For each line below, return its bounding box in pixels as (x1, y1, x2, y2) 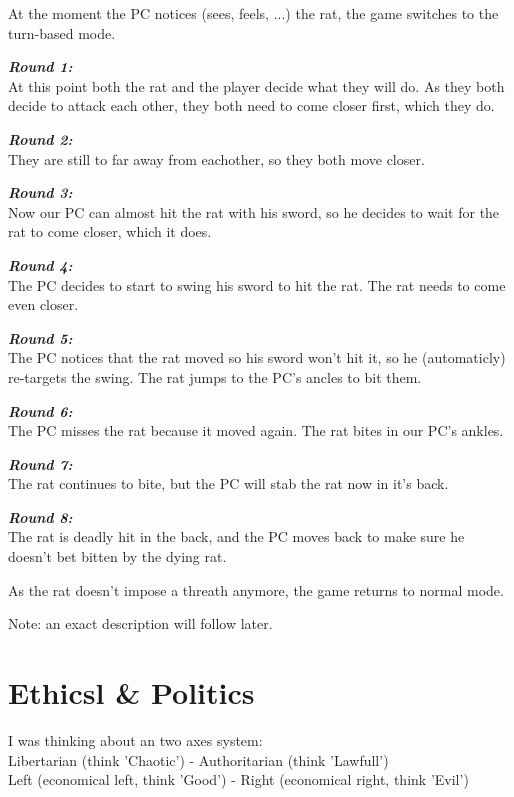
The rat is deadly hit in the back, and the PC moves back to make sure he (8, 526, 465, 547)
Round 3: (8, 182, 73, 203)
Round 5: (8, 327, 73, 348)
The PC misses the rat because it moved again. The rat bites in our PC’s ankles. (8, 420, 504, 441)
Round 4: (8, 254, 73, 275)
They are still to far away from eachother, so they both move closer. (8, 148, 425, 169)
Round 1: (8, 56, 73, 77)
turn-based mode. (8, 22, 116, 43)
